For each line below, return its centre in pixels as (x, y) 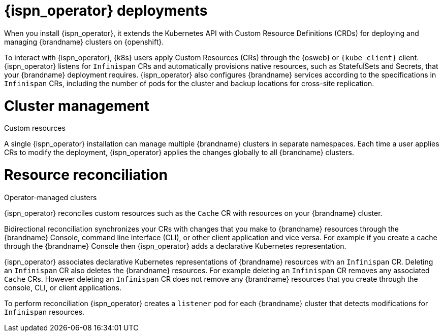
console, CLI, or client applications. (63, 287)
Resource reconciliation (86, 175)
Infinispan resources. (44, 312)
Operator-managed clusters (51, 197)
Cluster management (77, 106)
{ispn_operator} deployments (106, 11)
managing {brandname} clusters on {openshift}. (84, 42)
